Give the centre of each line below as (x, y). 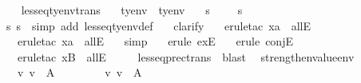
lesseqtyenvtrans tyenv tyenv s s (132, 10)
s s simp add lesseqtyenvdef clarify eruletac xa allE (158, 25)
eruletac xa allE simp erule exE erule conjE (155, 41)
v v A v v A (79, 72)
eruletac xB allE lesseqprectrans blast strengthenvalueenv (186, 56)
